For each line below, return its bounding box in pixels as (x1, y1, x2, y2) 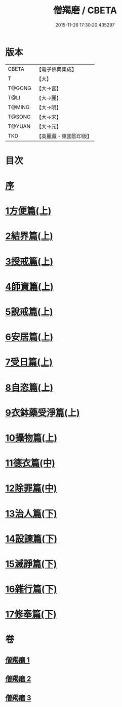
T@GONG (8, 85, 31, 92)
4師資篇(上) (5, 281, 54, 292)
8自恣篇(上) (5, 382, 54, 393)
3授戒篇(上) (5, 256, 54, 267)
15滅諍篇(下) (5, 558, 57, 569)
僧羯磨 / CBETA (53, 5, 117, 16)
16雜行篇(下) (5, 584, 57, 595)
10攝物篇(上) (5, 432, 58, 444)
